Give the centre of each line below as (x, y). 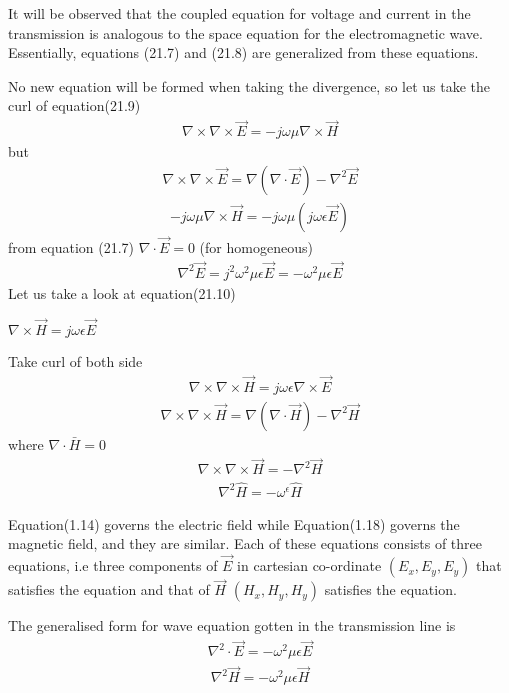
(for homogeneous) (256, 247)
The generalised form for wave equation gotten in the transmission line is (232, 625)
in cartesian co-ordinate (309, 565)
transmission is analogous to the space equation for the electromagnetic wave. (245, 32)
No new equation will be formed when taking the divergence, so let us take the (249, 85)
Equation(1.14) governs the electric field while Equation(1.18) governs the (234, 523)
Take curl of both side (75, 360)
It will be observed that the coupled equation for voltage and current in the (239, 13)
